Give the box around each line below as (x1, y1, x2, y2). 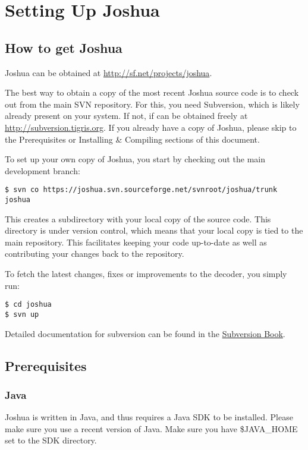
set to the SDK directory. (5, 434, 97, 446)
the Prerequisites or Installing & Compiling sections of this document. (5, 133, 260, 145)
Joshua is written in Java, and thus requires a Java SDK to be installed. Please (5, 411, 293, 423)
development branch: (5, 164, 80, 177)
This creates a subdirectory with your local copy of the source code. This (5, 212, 271, 225)
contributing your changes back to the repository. (5, 247, 184, 260)
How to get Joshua (5, 38, 122, 56)
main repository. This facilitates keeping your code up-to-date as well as (5, 235, 267, 248)
